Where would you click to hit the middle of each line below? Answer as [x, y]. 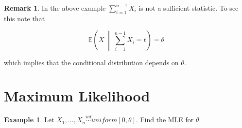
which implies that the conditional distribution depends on [91, 63]
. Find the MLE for [165, 120]
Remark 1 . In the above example [55, 8]
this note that [25, 18]
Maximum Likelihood [77, 95]
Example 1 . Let [29, 120]
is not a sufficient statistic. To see [189, 8]
